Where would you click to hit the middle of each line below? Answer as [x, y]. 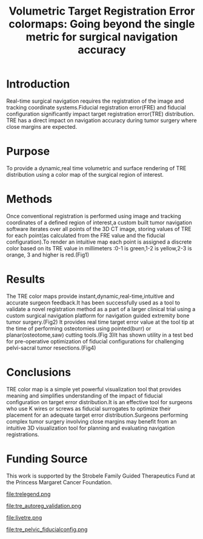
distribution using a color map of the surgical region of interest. [85, 174]
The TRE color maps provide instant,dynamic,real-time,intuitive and [90, 296]
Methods [29, 199]
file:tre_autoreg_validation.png [44, 506]
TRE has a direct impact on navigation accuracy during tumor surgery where [101, 120]
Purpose [28, 152]
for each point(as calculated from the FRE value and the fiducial [86, 235]
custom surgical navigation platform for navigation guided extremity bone [98, 315]
